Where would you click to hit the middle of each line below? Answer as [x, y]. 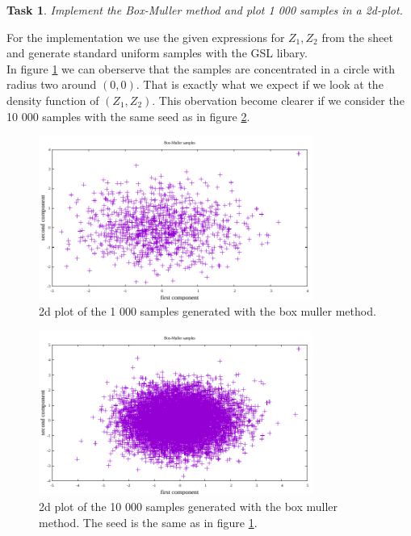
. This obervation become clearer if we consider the [278, 100]
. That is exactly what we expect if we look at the [260, 84]
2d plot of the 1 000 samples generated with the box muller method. [208, 311]
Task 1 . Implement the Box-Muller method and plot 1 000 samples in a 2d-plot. [205, 10]
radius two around [52, 84]
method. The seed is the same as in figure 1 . [148, 522]
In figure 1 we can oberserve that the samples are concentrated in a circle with [201, 68]
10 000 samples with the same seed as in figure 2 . [128, 116]
